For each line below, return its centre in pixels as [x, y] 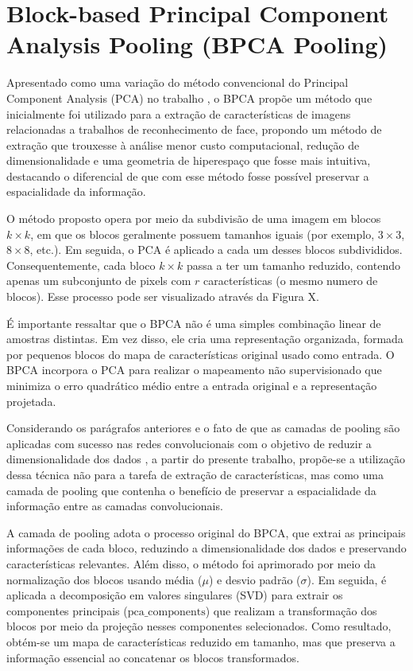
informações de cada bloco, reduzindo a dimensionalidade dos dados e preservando [206, 548]
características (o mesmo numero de [291, 281]
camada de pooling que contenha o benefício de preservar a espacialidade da [191, 490]
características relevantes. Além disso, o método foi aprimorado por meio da [191, 563]
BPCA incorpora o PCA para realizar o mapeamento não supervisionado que [194, 370]
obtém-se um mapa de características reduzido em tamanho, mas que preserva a [201, 641]
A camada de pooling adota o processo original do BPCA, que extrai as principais [206, 532]
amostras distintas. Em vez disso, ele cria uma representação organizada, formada [205, 339]
